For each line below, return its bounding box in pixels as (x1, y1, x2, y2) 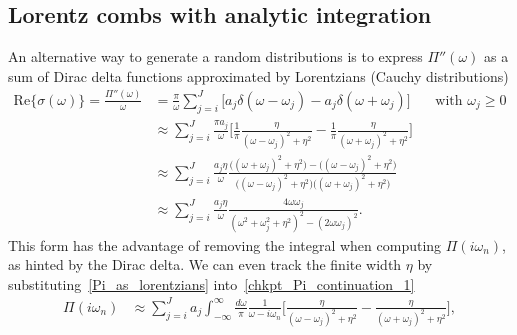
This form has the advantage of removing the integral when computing (8, 234, 442, 255)
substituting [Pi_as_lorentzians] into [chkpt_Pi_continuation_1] (8, 273, 415, 294)
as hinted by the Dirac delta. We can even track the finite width (8, 254, 402, 275)
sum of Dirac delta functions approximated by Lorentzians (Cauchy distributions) (8, 65, 509, 86)
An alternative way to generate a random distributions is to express (8, 46, 423, 67)
